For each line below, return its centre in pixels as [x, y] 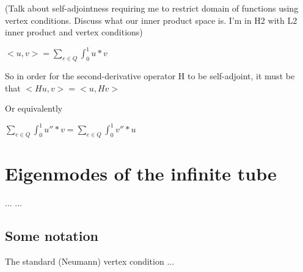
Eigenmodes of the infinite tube [141, 174]
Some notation [52, 236]
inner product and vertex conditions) [74, 32]
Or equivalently [34, 108]
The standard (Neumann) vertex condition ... [90, 261]
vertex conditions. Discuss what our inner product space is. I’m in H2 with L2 [151, 20]
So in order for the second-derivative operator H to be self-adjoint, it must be [150, 76]
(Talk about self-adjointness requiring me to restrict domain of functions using [152, 8]
